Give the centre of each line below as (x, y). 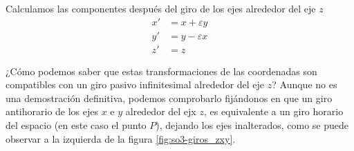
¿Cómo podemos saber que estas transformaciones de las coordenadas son (161, 71)
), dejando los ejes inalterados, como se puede (252, 125)
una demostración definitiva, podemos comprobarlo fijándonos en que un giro (169, 98)
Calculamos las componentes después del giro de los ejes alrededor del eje (161, 8)
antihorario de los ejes (52, 111)
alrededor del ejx (161, 111)
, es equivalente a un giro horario (273, 111)
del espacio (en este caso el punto (76, 125)
